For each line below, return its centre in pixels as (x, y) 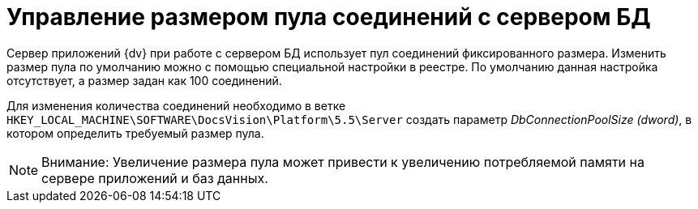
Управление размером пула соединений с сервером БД (329, 17)
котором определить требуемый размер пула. (135, 133)
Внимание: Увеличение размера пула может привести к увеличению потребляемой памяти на (343, 162)
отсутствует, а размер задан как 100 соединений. (144, 80)
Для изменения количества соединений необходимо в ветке (176, 105)
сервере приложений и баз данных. (155, 178)
